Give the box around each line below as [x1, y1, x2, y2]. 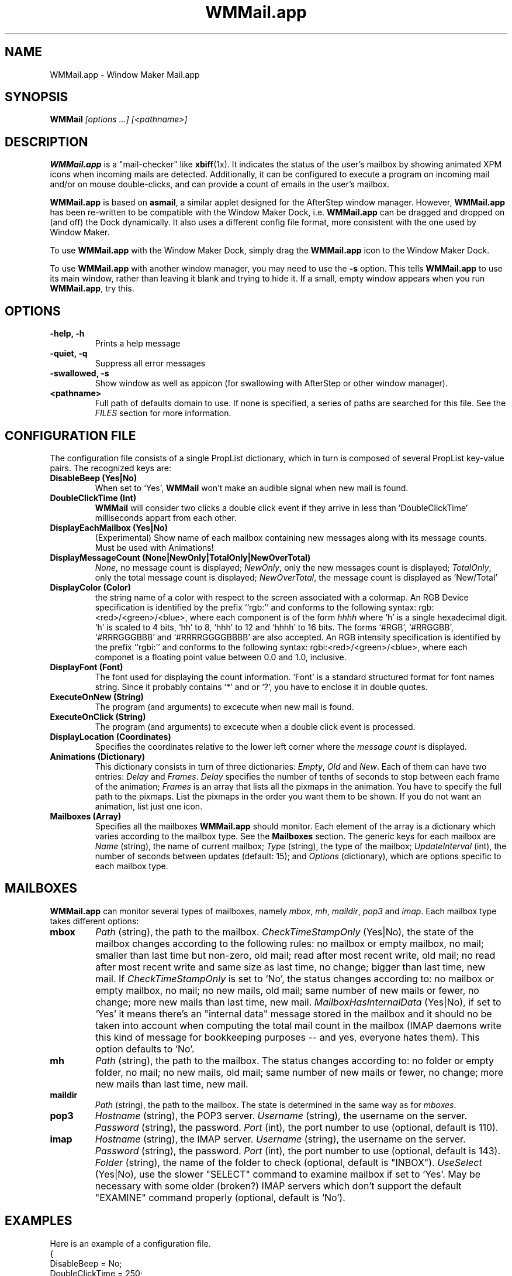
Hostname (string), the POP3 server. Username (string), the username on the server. [95, 1109, 468, 1121]
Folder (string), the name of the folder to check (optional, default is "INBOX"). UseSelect [95, 1156, 482, 1168]
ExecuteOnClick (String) [50, 711, 146, 722]
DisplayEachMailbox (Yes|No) [50, 522, 168, 533]
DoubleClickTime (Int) [50, 492, 137, 503]
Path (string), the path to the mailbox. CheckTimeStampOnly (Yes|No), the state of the [95, 925, 474, 938]
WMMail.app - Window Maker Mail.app [50, 69, 200, 80]
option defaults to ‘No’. [95, 1042, 195, 1055]
